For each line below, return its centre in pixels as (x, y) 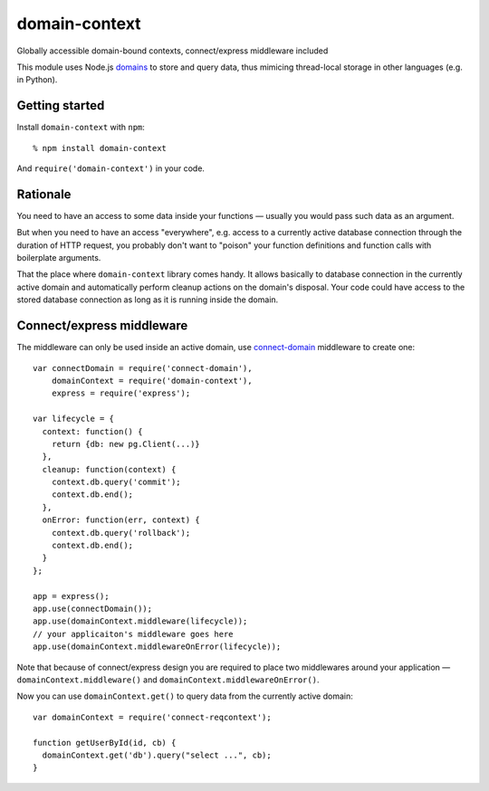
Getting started (61, 105)
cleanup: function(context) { (109, 469)
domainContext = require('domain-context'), (152, 381)
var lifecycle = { (74, 419)
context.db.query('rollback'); (121, 533)
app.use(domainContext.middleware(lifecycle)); (140, 621)
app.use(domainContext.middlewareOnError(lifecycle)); (157, 647)
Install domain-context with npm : (81, 128)
